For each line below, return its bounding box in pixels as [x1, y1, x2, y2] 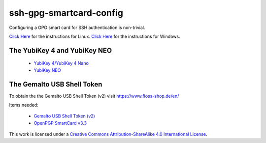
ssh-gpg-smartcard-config [9, 7, 123, 18]
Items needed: [9, 102, 39, 108]
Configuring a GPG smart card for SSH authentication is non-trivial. [9, 25, 145, 30]
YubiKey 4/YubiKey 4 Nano [33, 60, 89, 66]
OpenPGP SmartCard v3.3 [33, 120, 87, 126]
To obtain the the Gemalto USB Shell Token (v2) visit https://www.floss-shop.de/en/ [9, 93, 179, 99]
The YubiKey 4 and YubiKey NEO [9, 46, 112, 55]
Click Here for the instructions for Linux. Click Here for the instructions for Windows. [9, 33, 180, 39]
